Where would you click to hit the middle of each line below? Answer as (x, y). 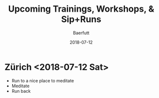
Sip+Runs (81, 19)
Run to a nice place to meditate (43, 80)
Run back (21, 91)
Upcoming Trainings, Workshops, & (81, 9)
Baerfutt (81, 33)
